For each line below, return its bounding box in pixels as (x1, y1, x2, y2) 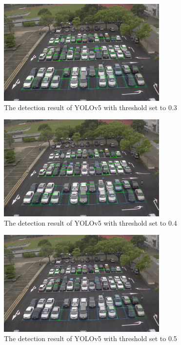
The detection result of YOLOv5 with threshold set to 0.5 (4, 333, 177, 344)
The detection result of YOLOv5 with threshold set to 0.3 (4, 102, 177, 113)
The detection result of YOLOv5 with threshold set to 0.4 (4, 218, 177, 228)
